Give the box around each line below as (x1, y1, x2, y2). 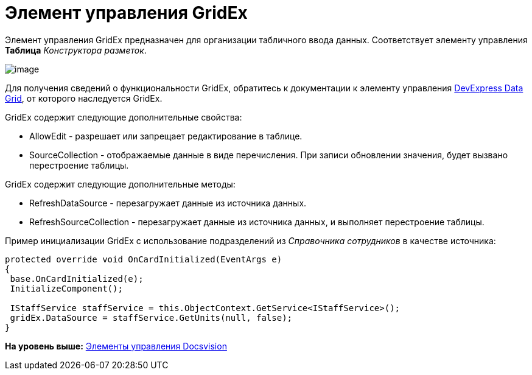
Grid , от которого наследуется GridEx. (5, 93, 163, 103)
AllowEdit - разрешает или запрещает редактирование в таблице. (29, 130, 303, 141)
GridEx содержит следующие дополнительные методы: (5, 178, 236, 189)
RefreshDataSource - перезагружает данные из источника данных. (29, 197, 307, 208)
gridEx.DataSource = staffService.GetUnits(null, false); (10, 312, 293, 323)
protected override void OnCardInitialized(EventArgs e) (5, 254, 282, 264)
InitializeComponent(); (10, 283, 123, 293)
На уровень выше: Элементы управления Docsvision (5, 340, 227, 351)
